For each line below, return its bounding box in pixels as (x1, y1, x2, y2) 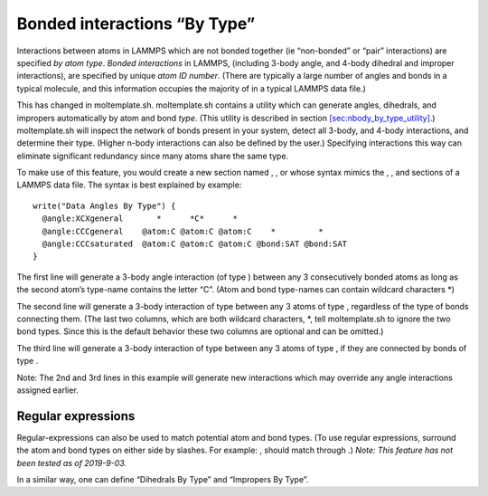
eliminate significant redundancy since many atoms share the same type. (16, 150, 289, 161)
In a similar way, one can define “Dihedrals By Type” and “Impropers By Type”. (16, 474, 309, 484)
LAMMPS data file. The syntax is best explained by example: (16, 179, 242, 190)
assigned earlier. (16, 385, 79, 396)
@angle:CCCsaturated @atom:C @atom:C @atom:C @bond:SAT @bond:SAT (42, 239, 348, 249)
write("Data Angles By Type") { (33, 200, 176, 211)
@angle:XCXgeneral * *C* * (42, 214, 239, 224)
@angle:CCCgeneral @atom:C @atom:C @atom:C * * (42, 226, 324, 236)
